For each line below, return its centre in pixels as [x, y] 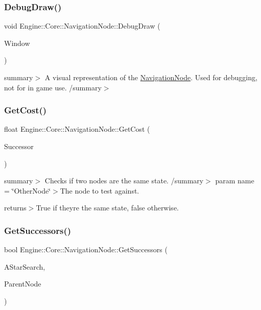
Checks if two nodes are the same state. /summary [124, 181]
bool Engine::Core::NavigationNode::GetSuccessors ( [86, 249]
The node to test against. [100, 190]
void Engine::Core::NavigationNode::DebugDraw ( [82, 26]
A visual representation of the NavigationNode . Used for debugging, [151, 77]
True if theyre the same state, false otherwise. [107, 208]
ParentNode [23, 284]
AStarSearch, [25, 266]
